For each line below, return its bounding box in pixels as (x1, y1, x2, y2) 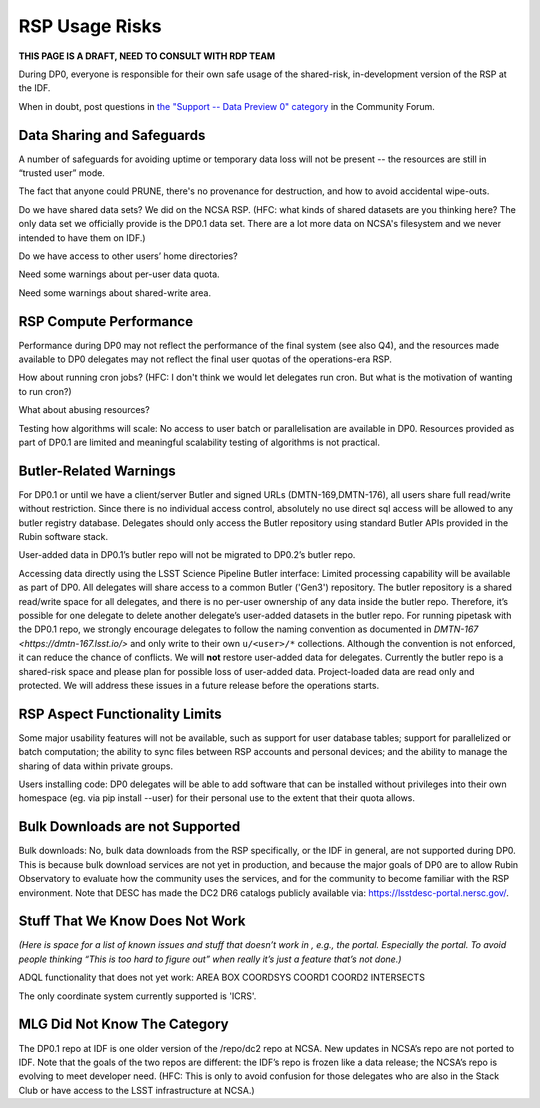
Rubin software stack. (18, 531, 109, 543)
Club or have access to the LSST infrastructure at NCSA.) (18, 1084, 255, 1096)
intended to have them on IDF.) (18, 231, 146, 244)
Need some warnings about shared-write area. (18, 286, 212, 299)
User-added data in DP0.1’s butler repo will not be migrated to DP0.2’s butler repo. (18, 549, 356, 561)
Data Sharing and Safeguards (18, 126, 206, 144)
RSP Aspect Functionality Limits (18, 705, 222, 722)
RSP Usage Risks (18, 15, 162, 37)
